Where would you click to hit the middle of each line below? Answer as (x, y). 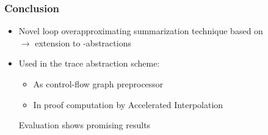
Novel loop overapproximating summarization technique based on (141, 31)
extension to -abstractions (83, 42)
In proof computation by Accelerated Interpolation (128, 104)
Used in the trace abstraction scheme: (89, 63)
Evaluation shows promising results (85, 125)
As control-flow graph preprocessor (98, 84)
